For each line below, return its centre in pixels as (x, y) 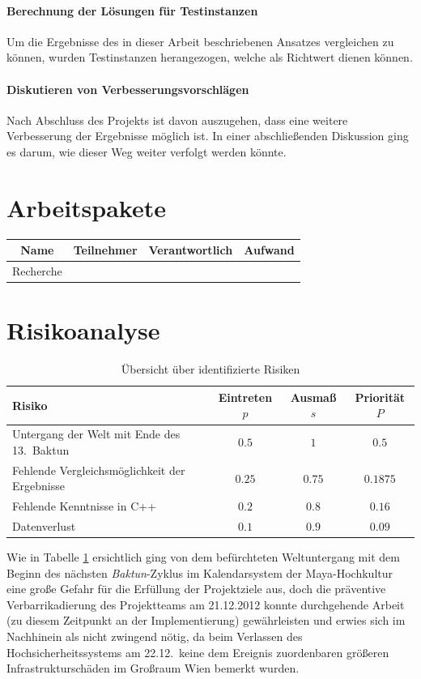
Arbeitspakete (86, 207)
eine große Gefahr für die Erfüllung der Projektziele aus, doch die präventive (196, 589)
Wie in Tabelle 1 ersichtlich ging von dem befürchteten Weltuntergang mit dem (203, 557)
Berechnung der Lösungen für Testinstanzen (132, 10)
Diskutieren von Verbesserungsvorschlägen (128, 89)
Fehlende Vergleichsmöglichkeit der (99, 470)
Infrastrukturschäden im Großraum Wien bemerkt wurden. (153, 668)
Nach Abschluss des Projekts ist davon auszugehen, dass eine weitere (177, 120)
